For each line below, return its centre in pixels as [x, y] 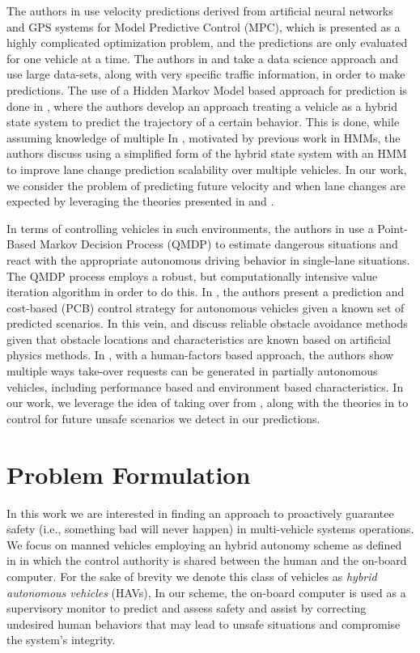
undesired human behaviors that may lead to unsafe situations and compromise [204, 623]
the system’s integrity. [61, 640]
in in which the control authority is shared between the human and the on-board [207, 560]
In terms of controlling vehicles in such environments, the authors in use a [190, 228]
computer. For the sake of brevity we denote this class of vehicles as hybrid [192, 576]
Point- [392, 228]
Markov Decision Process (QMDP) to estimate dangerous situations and [219, 244]
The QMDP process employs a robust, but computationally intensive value [192, 276]
